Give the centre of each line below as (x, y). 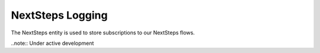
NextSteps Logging (59, 15)
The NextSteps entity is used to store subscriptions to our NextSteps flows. (103, 33)
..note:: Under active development (52, 43)
